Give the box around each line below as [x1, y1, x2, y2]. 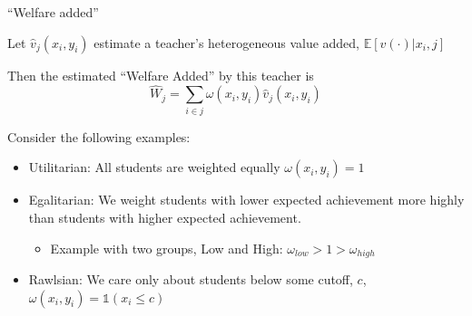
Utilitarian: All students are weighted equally [28, 158, 280, 177]
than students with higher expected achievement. [28, 207, 301, 226]
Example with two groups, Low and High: [50, 238, 283, 257]
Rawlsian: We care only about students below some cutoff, [28, 269, 353, 288]
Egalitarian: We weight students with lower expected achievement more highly [28, 190, 465, 209]
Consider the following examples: [7, 127, 191, 146]
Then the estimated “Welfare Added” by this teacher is [7, 65, 314, 84]
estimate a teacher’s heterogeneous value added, [93, 33, 360, 52]
